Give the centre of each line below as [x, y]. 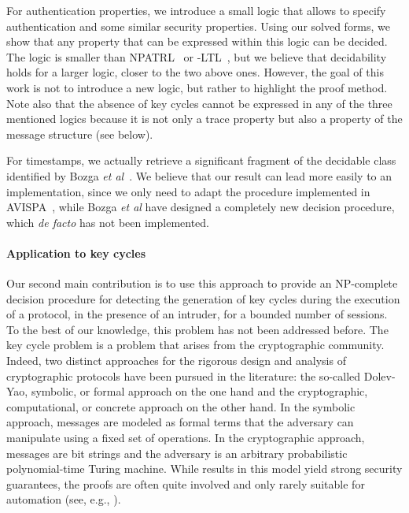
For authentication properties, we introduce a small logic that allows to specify [196, 10]
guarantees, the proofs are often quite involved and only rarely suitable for [186, 483]
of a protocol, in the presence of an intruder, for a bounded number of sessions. [197, 314]
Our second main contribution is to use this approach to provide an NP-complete [202, 283]
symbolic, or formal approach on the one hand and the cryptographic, [199, 391]
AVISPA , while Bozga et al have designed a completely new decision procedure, [201, 207]
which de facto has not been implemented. [108, 222]
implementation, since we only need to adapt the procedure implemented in [188, 191]
